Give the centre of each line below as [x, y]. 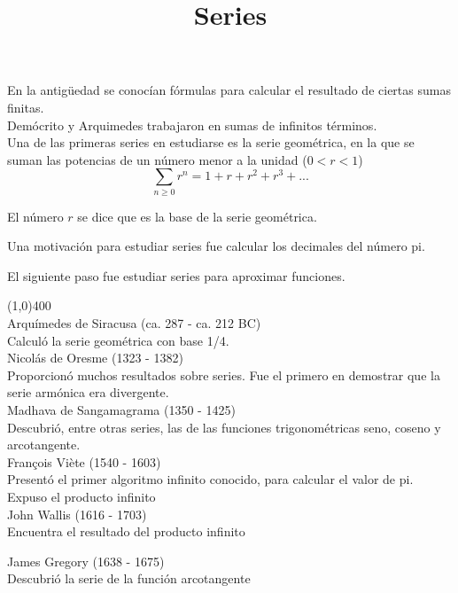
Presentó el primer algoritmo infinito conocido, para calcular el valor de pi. [210, 479]
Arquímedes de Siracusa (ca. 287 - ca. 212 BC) [134, 323]
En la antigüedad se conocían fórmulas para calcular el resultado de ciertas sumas [229, 90]
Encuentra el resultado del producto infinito [126, 531]
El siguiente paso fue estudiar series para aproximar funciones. [176, 275]
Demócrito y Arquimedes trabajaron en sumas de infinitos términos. [192, 125]
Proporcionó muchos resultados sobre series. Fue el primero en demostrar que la [224, 375]
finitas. [26, 107]
